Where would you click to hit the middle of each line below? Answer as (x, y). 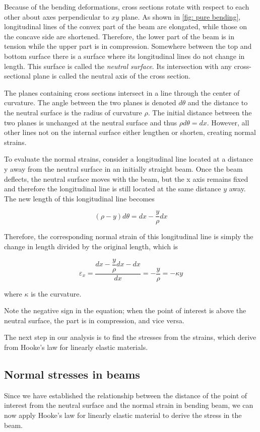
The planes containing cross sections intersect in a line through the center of (122, 92)
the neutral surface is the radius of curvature (73, 112)
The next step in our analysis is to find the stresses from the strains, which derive (130, 337)
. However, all (228, 122)
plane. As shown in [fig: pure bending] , (181, 16)
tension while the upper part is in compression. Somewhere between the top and (128, 46)
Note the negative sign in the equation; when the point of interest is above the (125, 310)
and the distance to (218, 102)
